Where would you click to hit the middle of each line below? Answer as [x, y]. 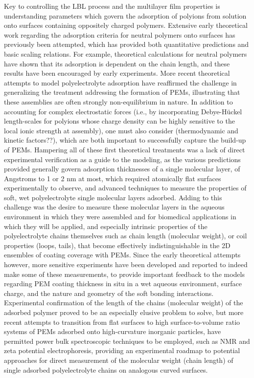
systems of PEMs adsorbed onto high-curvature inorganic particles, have [113, 331]
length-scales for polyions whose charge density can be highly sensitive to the [119, 121]
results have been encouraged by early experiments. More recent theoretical [117, 73]
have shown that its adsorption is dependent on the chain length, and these [117, 63]
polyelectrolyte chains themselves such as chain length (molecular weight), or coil [126, 236]
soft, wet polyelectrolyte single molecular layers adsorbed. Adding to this [113, 197]
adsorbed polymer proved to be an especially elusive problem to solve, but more [124, 312]
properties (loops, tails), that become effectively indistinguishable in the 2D [117, 245]
